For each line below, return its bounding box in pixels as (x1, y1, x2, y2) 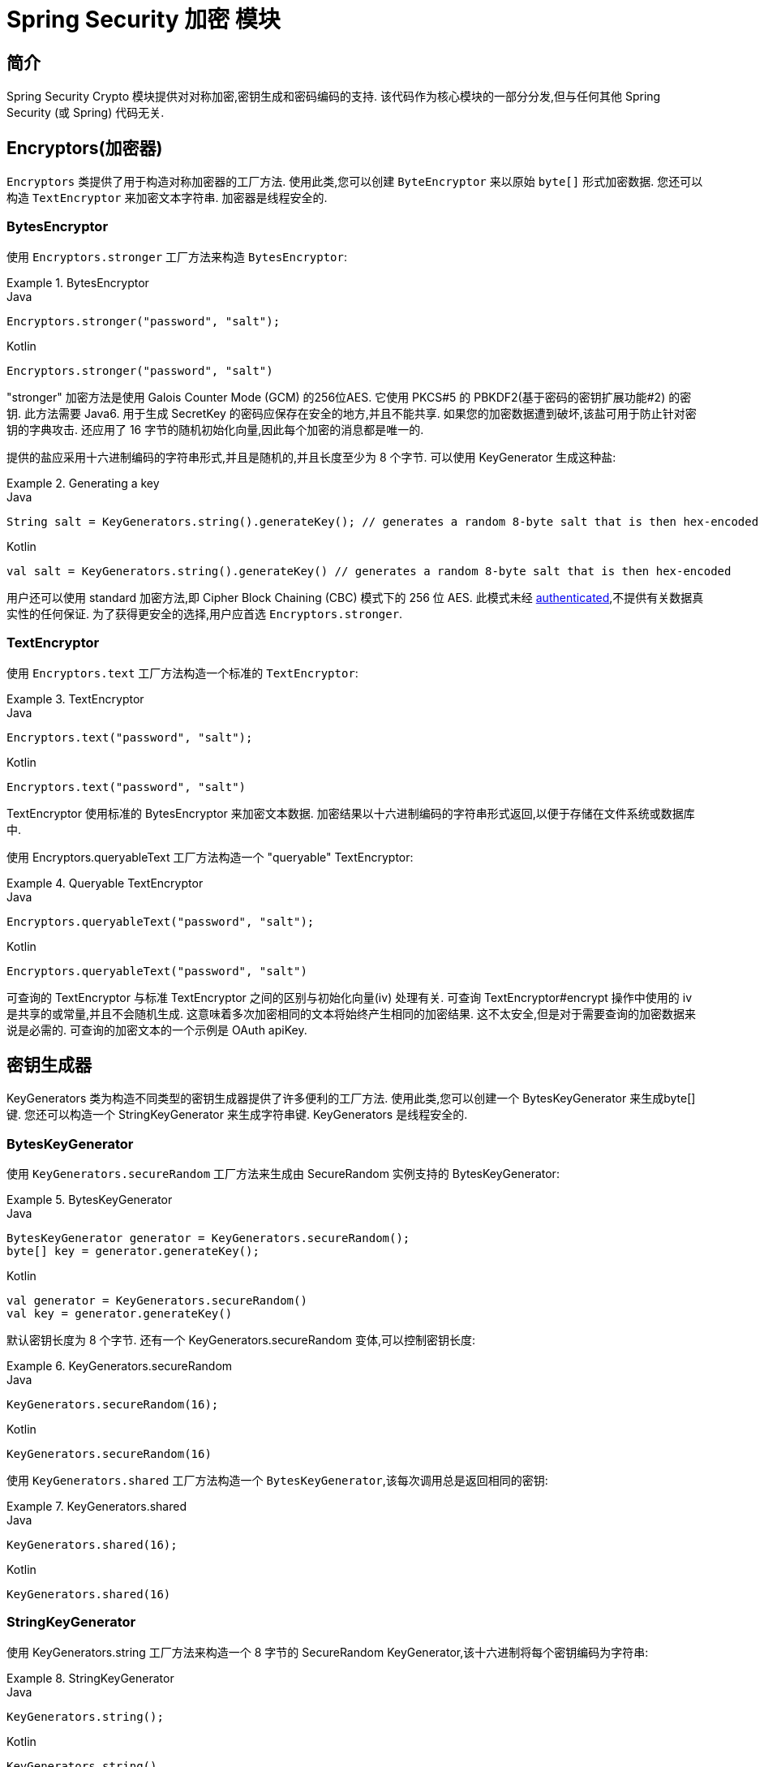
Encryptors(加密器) (6, 137, 163, 158)
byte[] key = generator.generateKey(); (6, 1245, 260, 1258)
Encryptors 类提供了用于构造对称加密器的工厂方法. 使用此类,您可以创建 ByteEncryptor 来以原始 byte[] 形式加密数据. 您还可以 (6, 174, 703, 189)
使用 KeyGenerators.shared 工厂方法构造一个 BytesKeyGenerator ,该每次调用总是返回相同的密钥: (6, 1473, 548, 1488)
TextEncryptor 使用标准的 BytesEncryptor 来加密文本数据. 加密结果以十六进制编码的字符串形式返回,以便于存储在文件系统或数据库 (6, 806, 695, 820)
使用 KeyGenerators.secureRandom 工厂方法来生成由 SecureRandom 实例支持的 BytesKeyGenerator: (6, 1167, 560, 1181)
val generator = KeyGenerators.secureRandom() (6, 1294, 307, 1308)
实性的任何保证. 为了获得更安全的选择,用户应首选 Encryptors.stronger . (6, 606, 403, 621)
